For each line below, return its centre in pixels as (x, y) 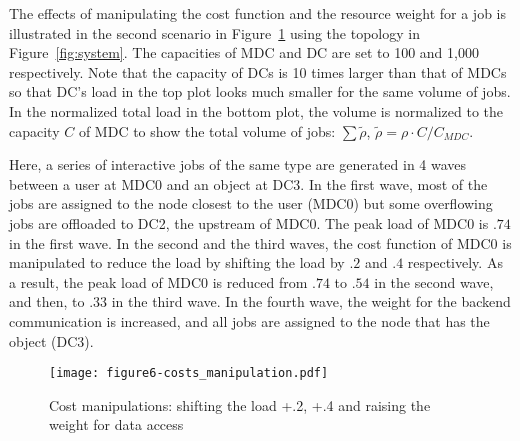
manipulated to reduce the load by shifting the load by (177, 262)
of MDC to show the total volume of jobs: (207, 130)
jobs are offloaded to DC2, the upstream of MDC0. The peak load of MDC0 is (249, 222)
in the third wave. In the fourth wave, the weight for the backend (311, 301)
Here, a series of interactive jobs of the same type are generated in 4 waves (238, 164)
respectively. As (455, 262)
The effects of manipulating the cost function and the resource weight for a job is (258, 13)
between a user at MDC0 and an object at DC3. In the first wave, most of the (248, 183)
